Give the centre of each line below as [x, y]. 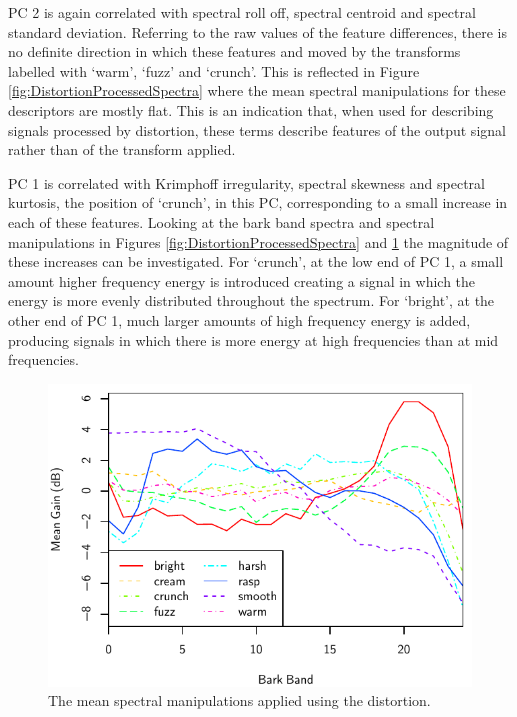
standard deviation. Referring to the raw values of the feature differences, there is [257, 31]
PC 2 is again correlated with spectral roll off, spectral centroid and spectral [242, 12]
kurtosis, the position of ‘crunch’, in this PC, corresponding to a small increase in [258, 202]
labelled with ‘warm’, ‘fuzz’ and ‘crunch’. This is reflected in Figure [214, 70]
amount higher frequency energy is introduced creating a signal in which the [242, 280]
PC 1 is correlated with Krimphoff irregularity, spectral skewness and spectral [246, 182]
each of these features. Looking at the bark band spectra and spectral [221, 221]
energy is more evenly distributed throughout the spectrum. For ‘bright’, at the [251, 300]
